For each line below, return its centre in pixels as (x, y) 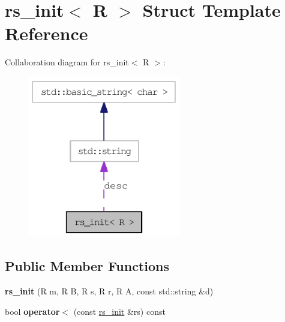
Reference (46, 33)
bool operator (32, 311)
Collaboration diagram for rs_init (67, 62)
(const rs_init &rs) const (119, 311)
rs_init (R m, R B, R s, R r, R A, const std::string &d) (109, 291)
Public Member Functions (87, 266)
